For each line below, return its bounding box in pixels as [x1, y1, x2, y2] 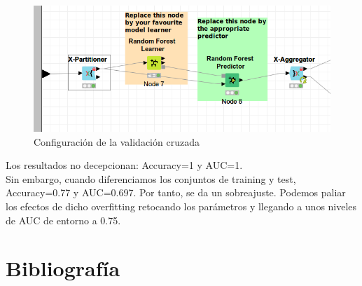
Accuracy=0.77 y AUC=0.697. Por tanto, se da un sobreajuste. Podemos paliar [6, 185, 346, 200]
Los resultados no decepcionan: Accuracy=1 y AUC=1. [6, 158, 243, 172]
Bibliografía [6, 254, 120, 282]
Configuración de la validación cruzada [34, 134, 200, 149]
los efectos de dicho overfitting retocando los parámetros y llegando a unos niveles [6, 199, 357, 214]
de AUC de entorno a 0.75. [6, 212, 121, 227]
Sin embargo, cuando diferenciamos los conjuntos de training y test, [6, 171, 296, 186]
